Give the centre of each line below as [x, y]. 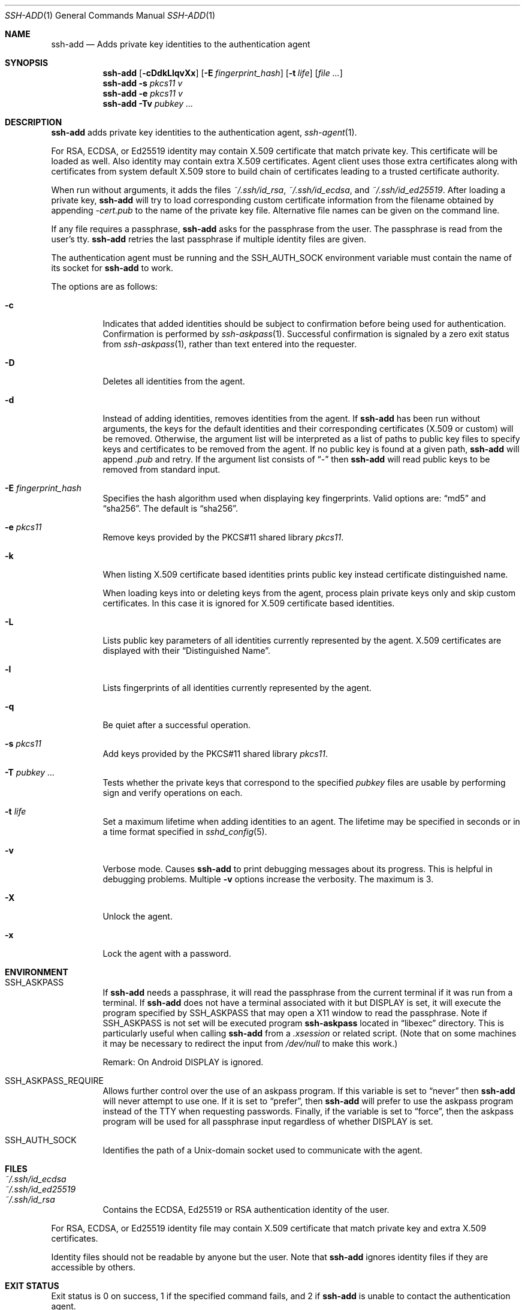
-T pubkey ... [30, 772]
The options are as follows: [104, 286]
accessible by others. [93, 1267]
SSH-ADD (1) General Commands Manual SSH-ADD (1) [110, 15]
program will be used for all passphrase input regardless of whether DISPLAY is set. [268, 1121]
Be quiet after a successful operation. [177, 725]
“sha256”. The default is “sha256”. [170, 508]
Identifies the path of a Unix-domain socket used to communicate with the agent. [262, 1150]
